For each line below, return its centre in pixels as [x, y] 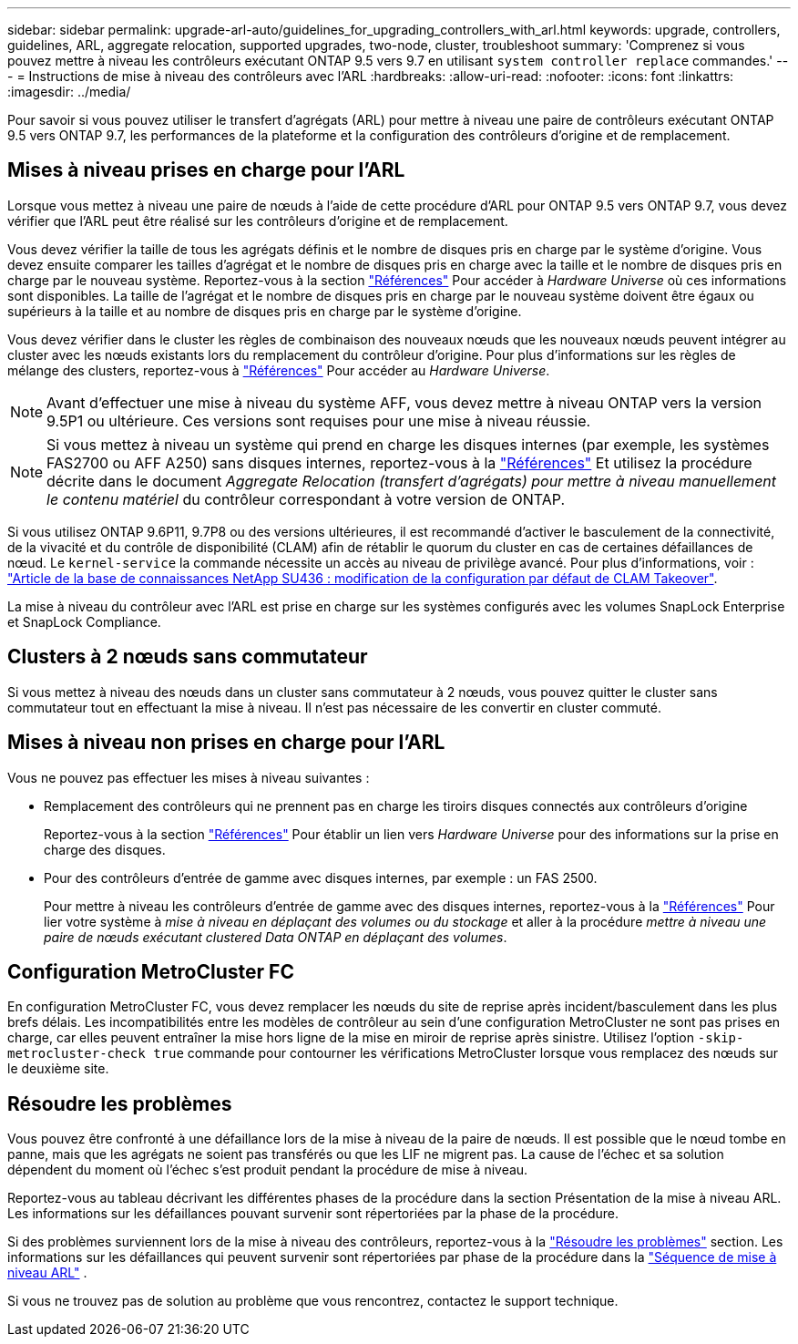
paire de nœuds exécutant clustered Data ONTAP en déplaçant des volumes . [276, 937]
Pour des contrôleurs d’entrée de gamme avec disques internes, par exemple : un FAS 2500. [321, 877]
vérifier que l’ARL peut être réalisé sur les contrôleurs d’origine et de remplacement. [258, 221]
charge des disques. [105, 849]
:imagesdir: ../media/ [69, 92]
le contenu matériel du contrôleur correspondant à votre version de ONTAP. [306, 499]
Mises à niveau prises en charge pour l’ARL [206, 170]
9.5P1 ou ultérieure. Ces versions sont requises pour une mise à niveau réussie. [319, 421]
